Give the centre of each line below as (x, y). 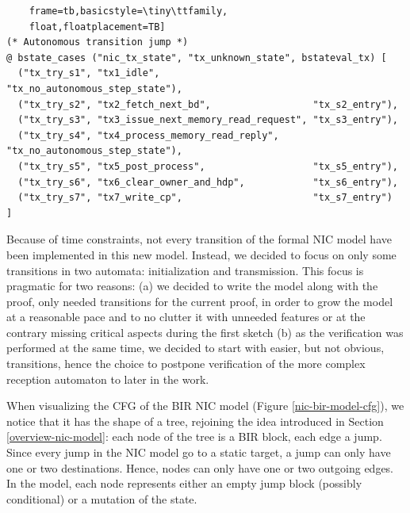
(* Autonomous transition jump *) (98, 42)
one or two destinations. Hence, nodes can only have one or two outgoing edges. (200, 467)
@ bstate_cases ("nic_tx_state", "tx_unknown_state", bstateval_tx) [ (197, 57)
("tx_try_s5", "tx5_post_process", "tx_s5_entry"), (208, 166)
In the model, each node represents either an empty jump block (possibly (184, 483)
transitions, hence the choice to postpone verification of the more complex (186, 364)
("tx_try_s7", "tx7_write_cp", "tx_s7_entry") (205, 198)
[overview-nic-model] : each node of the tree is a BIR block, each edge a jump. (194, 436)
